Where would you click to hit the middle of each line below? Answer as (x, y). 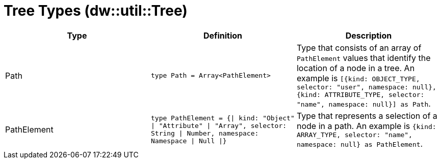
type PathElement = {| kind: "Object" (223, 118)
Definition (223, 35)
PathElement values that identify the (364, 58)
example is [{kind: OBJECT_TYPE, (358, 78)
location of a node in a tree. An (356, 68)
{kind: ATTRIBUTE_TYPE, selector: (360, 94)
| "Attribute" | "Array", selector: (219, 126)
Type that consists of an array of (359, 47)
